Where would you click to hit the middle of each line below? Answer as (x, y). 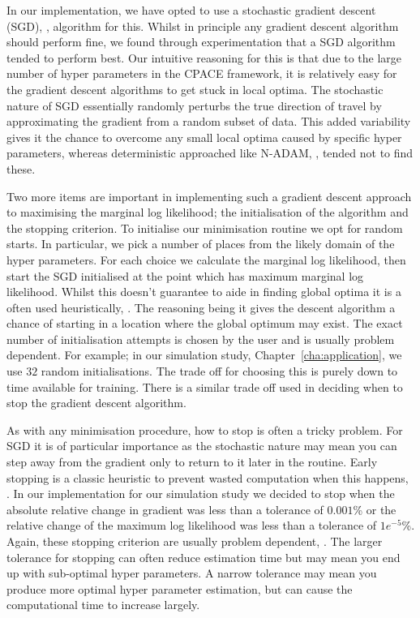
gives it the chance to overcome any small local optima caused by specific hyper (204, 137)
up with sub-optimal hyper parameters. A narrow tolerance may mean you (192, 573)
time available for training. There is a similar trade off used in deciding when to (205, 386)
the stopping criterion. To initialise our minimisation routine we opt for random (205, 227)
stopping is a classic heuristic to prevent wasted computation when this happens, (208, 477)
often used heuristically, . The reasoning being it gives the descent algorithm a (201, 307)
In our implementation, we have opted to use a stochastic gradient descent (191, 10)
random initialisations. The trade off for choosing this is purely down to (219, 371)
